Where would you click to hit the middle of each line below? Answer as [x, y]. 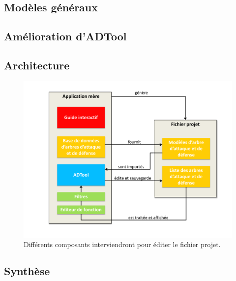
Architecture [37, 65]
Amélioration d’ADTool [65, 36]
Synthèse [27, 271]
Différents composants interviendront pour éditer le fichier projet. [122, 244]
